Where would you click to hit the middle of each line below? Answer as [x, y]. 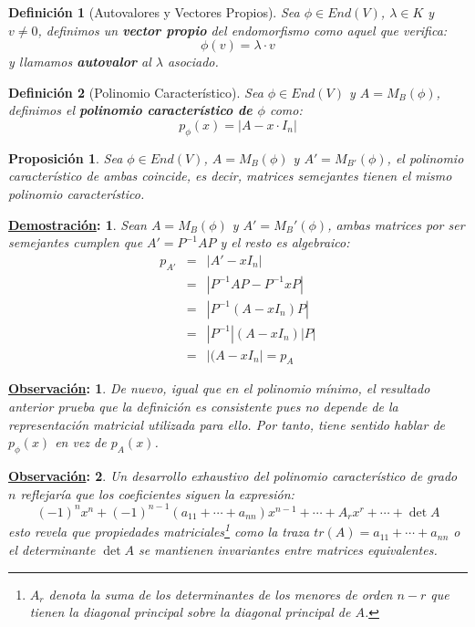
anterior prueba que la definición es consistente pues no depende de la [203, 407]
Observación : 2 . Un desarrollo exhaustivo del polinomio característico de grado [233, 476]
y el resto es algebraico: [285, 242]
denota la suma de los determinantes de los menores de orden [221, 594]
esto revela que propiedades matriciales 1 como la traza [159, 530]
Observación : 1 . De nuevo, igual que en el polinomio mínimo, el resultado [219, 388]
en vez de [81, 442]
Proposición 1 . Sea [66, 157]
